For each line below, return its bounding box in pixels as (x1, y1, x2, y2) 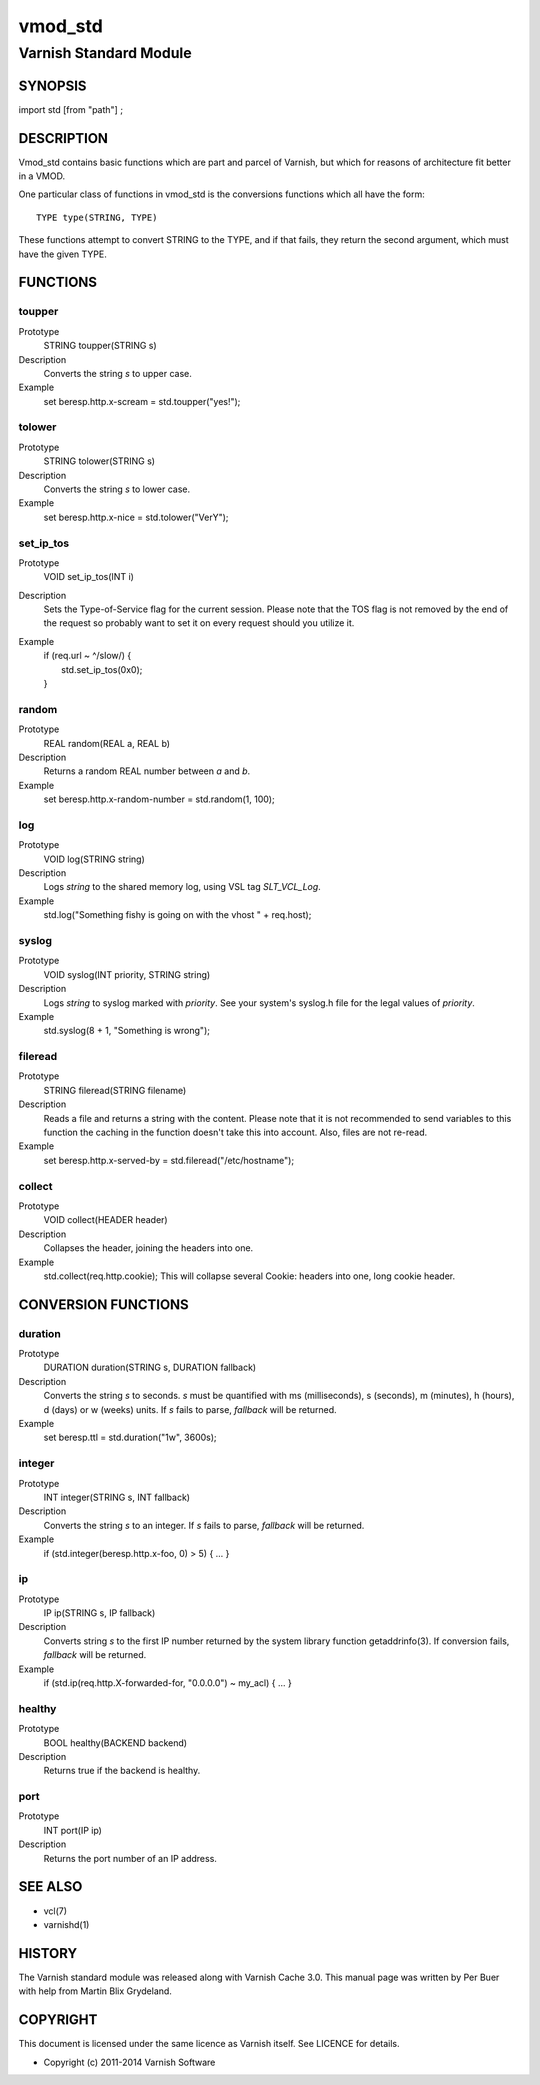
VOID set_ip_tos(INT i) (43, 571, 135, 583)
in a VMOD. (18, 170, 65, 182)
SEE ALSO (18, 1878, 83, 1895)
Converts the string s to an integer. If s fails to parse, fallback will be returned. (43, 1519, 365, 1531)
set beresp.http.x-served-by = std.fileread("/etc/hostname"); (43, 1154, 295, 1166)
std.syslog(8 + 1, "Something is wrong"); (43, 1025, 210, 1037)
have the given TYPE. (18, 248, 107, 260)
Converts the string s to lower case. (43, 483, 191, 495)
